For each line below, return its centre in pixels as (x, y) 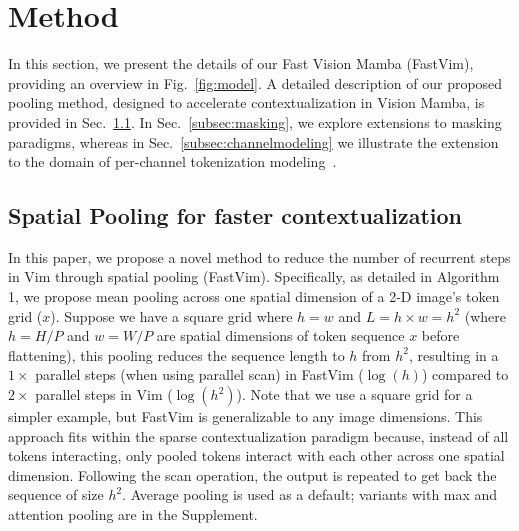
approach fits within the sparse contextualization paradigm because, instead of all (258, 435)
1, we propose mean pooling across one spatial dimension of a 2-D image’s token (254, 296)
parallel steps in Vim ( (104, 394)
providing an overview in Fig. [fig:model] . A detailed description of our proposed (255, 82)
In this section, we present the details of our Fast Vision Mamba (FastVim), (241, 63)
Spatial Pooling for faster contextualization (235, 215)
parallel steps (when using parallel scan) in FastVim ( (199, 374)
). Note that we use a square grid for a (354, 394)
